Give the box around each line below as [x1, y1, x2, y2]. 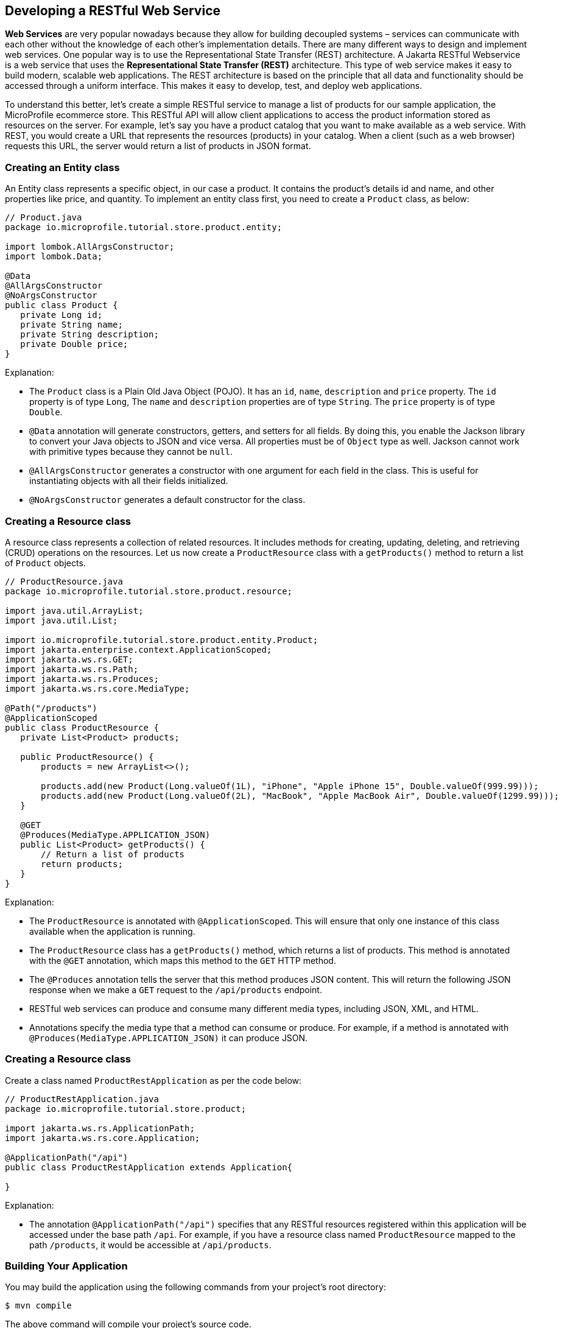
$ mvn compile [5, 1301, 72, 1311]
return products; [41, 859, 123, 869]
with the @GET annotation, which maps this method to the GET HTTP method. [29, 955, 336, 966]
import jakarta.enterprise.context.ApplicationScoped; [5, 644, 272, 655]
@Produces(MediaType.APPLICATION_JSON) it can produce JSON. [29, 1032, 308, 1043]
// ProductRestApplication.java [5, 1094, 159, 1104]
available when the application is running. [29, 926, 195, 936]
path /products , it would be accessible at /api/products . [29, 1239, 272, 1250]
